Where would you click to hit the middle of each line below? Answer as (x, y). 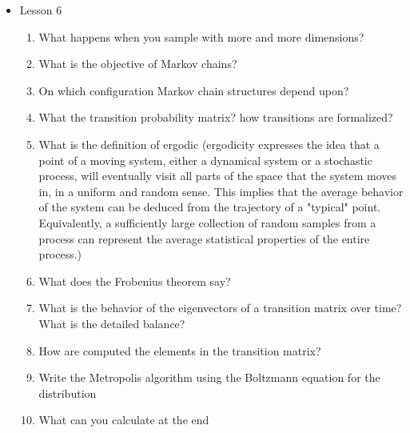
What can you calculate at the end (124, 420)
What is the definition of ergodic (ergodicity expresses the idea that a (209, 144)
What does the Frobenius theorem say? (135, 281)
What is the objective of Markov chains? (138, 64)
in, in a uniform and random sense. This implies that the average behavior (221, 191)
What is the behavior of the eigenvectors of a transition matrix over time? (220, 308)
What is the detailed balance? (112, 323)
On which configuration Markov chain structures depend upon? (194, 90)
